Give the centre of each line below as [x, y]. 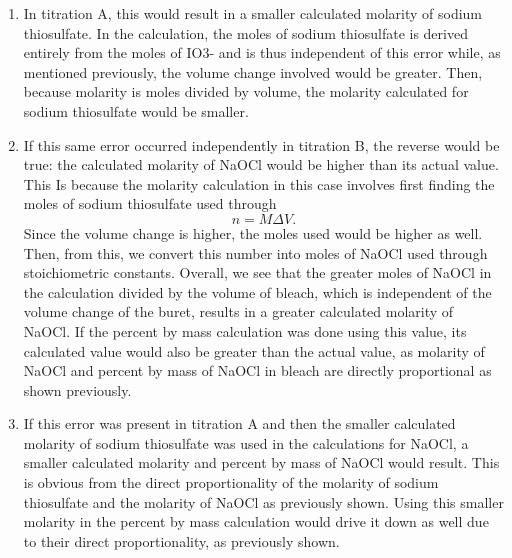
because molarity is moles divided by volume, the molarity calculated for [246, 91]
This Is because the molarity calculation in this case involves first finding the [259, 183]
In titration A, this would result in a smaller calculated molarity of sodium [253, 13]
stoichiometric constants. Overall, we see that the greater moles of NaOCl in [257, 272]
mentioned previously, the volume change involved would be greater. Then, [253, 71]
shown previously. [77, 389]
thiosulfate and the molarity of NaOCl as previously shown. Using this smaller [263, 501]
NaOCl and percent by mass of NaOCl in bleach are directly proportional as [257, 370]
